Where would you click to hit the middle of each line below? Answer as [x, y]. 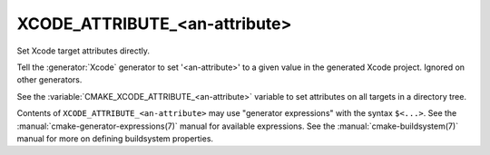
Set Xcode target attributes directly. [83, 51]
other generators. [49, 80]
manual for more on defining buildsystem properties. [115, 138]
